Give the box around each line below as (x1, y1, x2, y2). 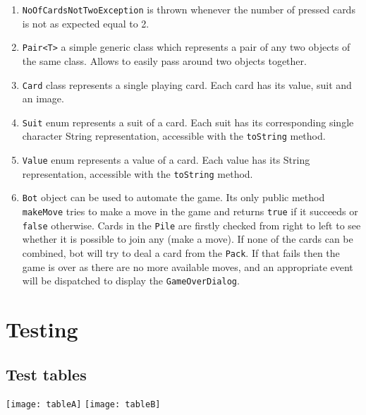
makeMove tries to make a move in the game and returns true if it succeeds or (22, 204, 358, 219)
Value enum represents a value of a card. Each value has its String (22, 152, 310, 167)
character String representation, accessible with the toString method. (22, 128, 326, 143)
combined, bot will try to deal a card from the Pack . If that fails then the (22, 245, 340, 260)
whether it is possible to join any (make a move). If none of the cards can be (22, 231, 353, 246)
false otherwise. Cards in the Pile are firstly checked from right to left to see (22, 217, 361, 232)
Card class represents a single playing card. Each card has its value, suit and (22, 77, 352, 92)
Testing (6, 315, 78, 344)
